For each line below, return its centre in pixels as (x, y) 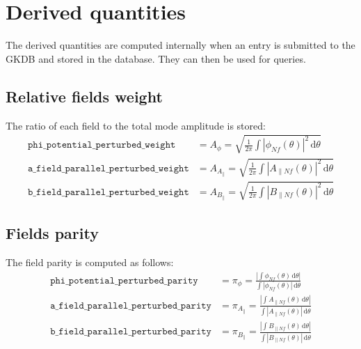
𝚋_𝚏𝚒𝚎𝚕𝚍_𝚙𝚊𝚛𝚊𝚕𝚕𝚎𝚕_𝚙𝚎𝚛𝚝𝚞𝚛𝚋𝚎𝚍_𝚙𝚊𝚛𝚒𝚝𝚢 (131, 332)
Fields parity (52, 233)
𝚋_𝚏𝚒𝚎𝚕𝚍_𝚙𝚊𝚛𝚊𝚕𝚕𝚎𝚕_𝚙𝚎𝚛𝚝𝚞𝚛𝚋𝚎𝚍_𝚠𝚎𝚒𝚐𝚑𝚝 (108, 192)
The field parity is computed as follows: (90, 262)
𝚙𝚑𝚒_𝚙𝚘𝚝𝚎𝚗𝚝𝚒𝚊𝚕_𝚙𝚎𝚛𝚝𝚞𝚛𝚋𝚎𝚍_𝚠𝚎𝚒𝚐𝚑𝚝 (102, 145)
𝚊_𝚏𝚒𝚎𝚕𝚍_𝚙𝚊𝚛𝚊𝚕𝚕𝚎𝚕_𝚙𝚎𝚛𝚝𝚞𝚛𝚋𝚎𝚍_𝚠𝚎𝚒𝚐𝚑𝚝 (108, 168)
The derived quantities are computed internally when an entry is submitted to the (180, 45)
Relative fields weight (84, 96)
